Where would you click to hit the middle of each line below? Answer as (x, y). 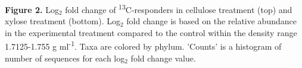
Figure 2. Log (32, 9)
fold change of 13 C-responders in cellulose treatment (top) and (179, 9)
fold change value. (163, 58)
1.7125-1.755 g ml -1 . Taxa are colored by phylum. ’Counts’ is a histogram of (143, 46)
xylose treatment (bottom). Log (63, 21)
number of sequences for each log (65, 58)
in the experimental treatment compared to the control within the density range (151, 32)
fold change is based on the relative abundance (211, 21)
